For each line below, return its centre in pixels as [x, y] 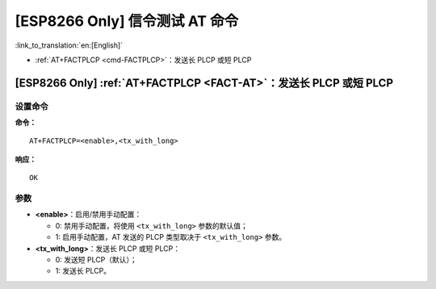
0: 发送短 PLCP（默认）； [96, 259]
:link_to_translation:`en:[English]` [69, 45]
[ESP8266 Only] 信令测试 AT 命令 [127, 21]
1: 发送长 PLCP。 [83, 271]
